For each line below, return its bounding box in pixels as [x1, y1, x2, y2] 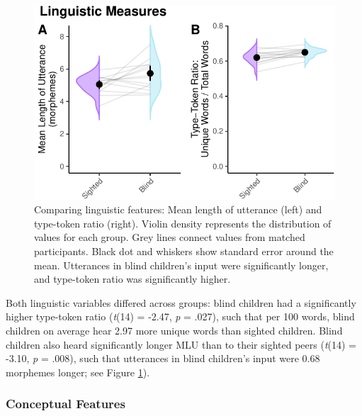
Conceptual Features [6, 395, 125, 412]
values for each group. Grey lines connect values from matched [34, 230, 305, 244]
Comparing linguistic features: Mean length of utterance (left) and [34, 202, 322, 217]
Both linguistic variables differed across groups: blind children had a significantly [6, 295, 356, 310]
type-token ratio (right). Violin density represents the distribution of [34, 215, 332, 230]
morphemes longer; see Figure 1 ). [6, 364, 150, 379]
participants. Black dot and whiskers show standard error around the [34, 244, 334, 259]
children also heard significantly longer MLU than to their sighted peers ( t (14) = [6, 337, 356, 352]
